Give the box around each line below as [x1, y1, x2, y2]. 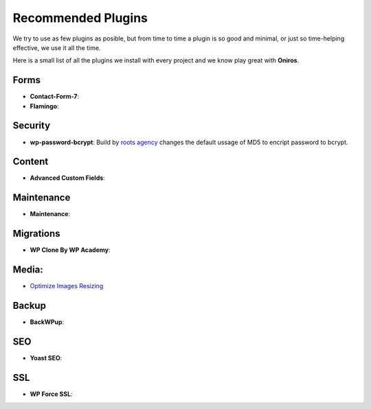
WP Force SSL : [30, 390, 73, 398]
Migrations [12, 228, 61, 239]
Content [12, 156, 49, 167]
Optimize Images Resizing [30, 282, 104, 290]
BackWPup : [30, 318, 65, 326]
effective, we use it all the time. [12, 43, 101, 51]
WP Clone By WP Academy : [30, 246, 111, 254]
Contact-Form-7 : [30, 93, 79, 101]
